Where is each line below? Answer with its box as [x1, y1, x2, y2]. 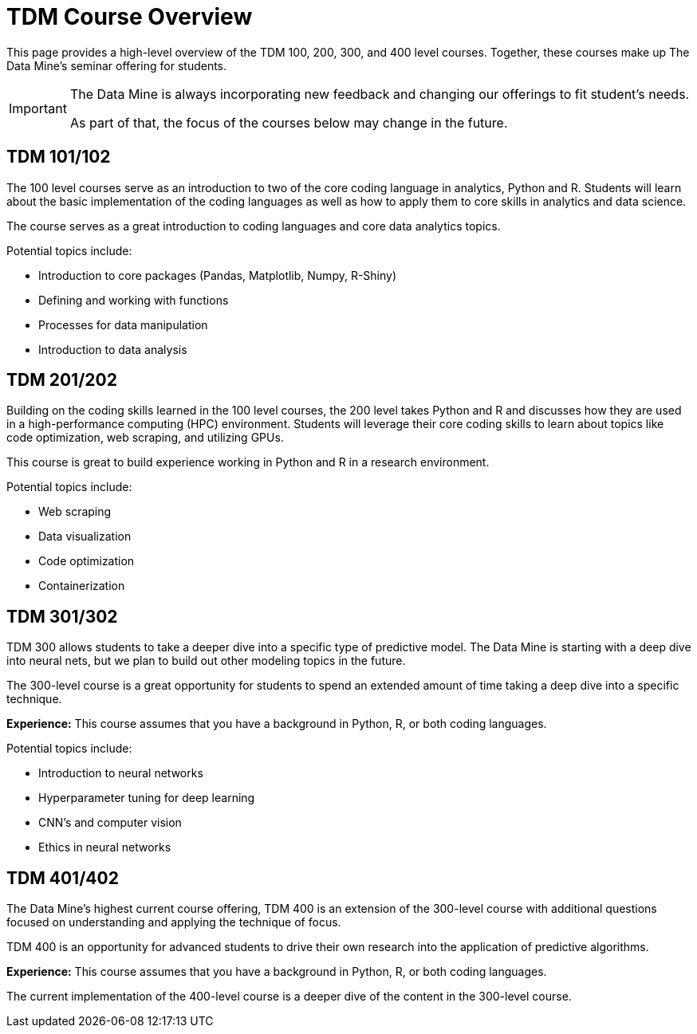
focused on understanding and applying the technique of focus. [6, 915, 341, 930]
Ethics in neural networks [38, 840, 171, 855]
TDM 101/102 [6, 147, 111, 167]
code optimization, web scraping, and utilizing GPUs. [6, 431, 284, 445]
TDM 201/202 [6, 370, 117, 391]
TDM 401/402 [6, 867, 119, 888]
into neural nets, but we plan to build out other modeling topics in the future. [6, 654, 406, 668]
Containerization [38, 579, 125, 593]
